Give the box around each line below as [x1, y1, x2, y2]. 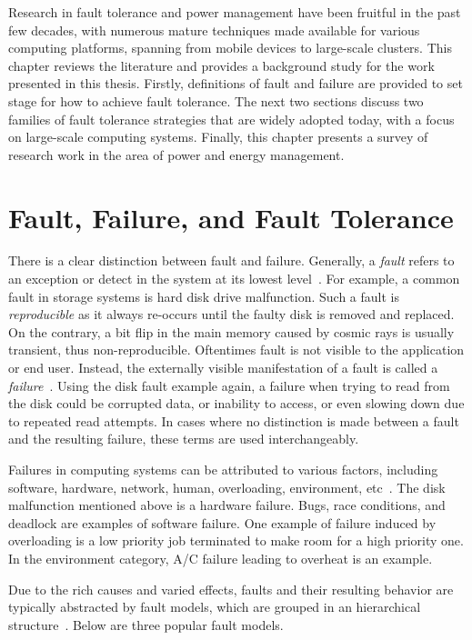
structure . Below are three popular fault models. [8, 615, 284, 634]
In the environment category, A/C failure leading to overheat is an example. [8, 548, 433, 567]
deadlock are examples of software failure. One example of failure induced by [8, 513, 437, 532]
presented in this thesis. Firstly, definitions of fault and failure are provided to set [8, 74, 463, 93]
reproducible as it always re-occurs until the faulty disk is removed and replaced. [8, 305, 455, 324]
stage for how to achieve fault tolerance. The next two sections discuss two [8, 91, 424, 110]
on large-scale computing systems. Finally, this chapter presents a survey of [8, 127, 428, 146]
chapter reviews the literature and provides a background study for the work [8, 55, 435, 75]
